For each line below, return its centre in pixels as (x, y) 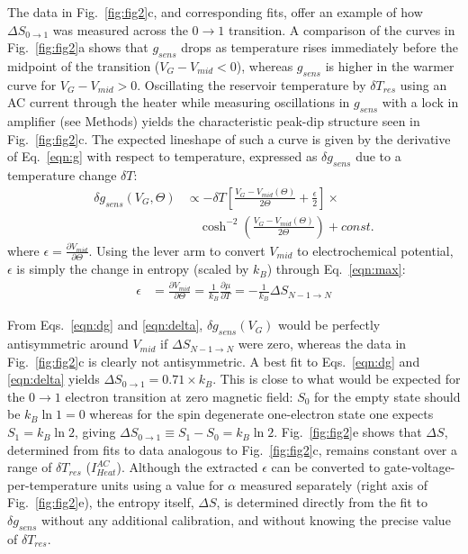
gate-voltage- (419, 467)
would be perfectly (329, 325)
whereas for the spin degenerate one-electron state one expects (261, 414)
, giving (95, 432)
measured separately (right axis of (333, 484)
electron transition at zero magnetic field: (179, 396)
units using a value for (162, 484)
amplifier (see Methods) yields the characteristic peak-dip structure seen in (214, 121)
